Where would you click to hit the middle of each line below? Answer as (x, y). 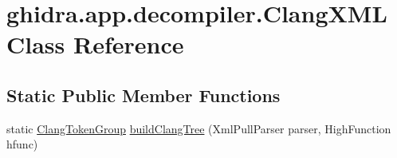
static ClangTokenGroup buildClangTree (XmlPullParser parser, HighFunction (199, 128)
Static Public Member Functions (143, 95)
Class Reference (95, 44)
